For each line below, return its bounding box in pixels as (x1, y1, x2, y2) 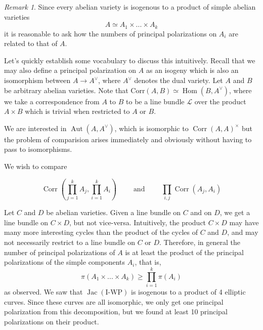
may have (229, 217, 259, 227)
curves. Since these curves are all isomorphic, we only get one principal (4, 296, 224, 307)
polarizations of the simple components (4, 257, 125, 267)
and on (190, 207, 212, 218)
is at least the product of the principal (125, 246, 244, 257)
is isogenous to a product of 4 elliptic (131, 286, 246, 297)
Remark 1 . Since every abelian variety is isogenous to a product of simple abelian (4, 2, 256, 12)
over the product (194, 96, 246, 106)
